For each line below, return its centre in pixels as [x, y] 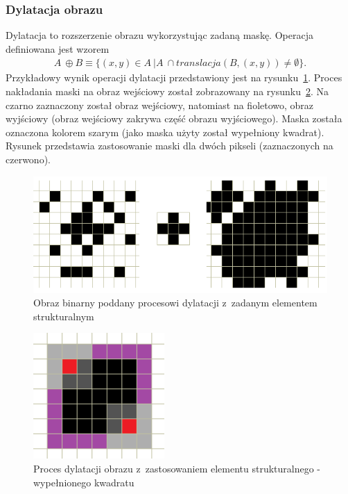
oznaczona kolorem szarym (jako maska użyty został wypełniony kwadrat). [165, 132]
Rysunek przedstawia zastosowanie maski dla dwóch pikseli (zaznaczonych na [169, 146]
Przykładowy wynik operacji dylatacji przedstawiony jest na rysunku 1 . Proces [174, 77]
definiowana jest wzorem [58, 48]
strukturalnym [64, 316]
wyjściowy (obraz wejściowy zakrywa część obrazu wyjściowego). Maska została [174, 118]
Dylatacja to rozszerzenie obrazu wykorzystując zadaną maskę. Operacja [159, 35]
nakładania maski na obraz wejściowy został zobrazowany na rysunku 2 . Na [167, 91]
